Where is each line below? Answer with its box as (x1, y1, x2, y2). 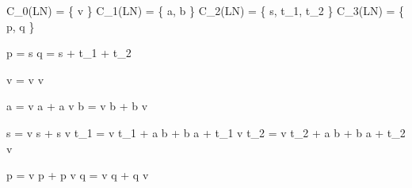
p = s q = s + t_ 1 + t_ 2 (6, 44, 132, 61)
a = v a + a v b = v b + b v (6, 98, 148, 114)
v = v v (6, 71, 44, 87)
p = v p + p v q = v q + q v (6, 167, 149, 183)
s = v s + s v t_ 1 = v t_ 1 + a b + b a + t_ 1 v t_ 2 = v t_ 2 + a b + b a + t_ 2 (6, 124, 406, 140)
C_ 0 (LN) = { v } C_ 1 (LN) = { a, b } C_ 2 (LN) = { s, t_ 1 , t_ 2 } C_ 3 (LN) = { (6, 2, 405, 18)
